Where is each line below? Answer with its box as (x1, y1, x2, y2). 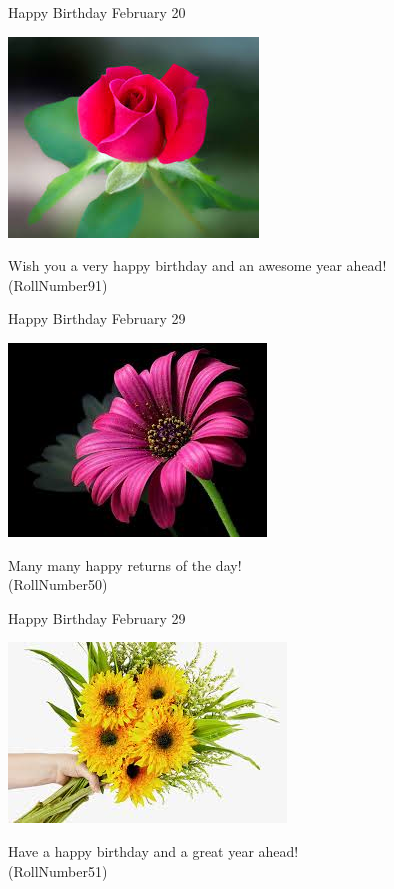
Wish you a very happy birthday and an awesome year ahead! (8, 255, 387, 276)
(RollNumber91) (8, 274, 108, 295)
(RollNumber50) (8, 574, 108, 595)
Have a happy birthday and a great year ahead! (8, 840, 299, 861)
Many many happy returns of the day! (8, 554, 242, 575)
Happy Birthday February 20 (8, 2, 186, 22)
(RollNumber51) (8, 860, 108, 881)
